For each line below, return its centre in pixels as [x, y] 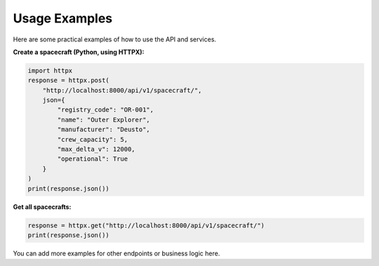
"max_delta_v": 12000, [97, 149]
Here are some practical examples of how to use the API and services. [115, 39]
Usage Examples [63, 18]
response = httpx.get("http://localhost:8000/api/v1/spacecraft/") [146, 225]
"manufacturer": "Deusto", [104, 129]
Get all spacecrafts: [42, 206]
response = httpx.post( [69, 80]
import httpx [50, 71]
